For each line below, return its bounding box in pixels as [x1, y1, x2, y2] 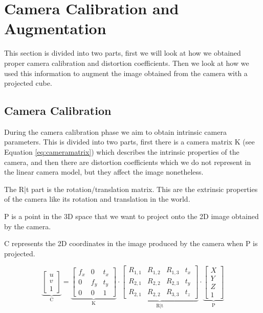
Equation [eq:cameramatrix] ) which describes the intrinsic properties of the [4, 147, 239, 157]
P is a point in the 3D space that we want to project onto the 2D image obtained [4, 211, 259, 222]
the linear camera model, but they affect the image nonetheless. [4, 166, 204, 177]
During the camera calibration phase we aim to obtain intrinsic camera [4, 126, 227, 137]
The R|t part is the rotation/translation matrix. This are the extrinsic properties [4, 183, 258, 194]
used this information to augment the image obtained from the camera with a [4, 67, 248, 78]
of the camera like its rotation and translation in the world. [4, 194, 190, 204]
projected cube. [4, 78, 52, 88]
